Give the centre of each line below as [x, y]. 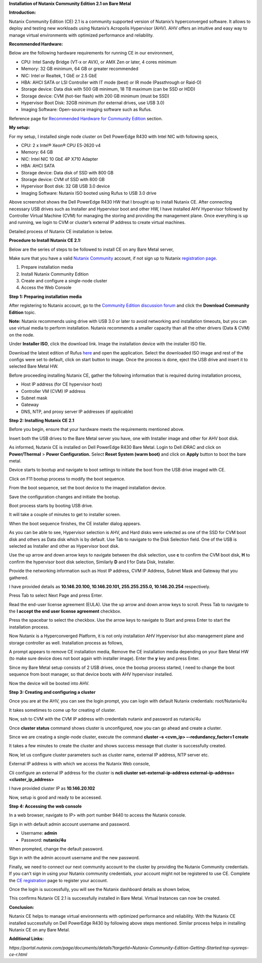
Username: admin [39, 833]
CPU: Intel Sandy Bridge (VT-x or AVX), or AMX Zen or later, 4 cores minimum [99, 62]
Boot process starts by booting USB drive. [51, 506]
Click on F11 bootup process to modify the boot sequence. [67, 479]
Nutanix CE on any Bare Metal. [40, 929]
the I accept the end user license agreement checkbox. [65, 611]
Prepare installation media [47, 267]
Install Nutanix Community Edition [55, 274]
